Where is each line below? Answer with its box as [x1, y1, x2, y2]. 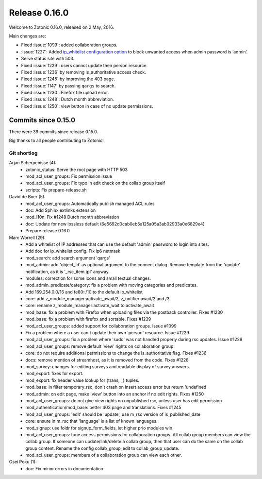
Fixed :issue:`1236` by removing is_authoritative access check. [21, 69, 147, 75]
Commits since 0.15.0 [9, 116, 75, 124]
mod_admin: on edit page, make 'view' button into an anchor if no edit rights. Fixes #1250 [25, 391, 204, 397]
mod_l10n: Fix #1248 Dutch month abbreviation [25, 214, 119, 220]
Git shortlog [9, 150, 38, 156]
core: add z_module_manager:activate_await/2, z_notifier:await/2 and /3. [25, 296, 171, 302]
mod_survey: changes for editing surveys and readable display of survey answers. [25, 364, 190, 369]
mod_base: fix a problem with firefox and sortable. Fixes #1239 [25, 316, 151, 322]
